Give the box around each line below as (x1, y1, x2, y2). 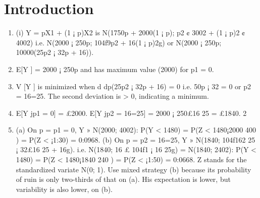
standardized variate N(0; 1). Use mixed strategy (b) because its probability (16, 164, 251, 174)
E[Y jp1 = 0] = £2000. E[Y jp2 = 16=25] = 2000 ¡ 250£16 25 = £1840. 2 (16, 107, 247, 118)
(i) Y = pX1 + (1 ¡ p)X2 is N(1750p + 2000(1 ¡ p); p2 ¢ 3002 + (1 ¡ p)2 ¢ (16, 27, 245, 38)
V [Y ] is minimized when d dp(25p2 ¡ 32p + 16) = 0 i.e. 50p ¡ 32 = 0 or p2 (16, 81, 251, 91)
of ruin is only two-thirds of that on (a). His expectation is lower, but (16, 174, 231, 184)
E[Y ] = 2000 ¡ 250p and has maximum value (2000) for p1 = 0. (16, 63, 214, 74)
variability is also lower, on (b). (16, 183, 113, 194)
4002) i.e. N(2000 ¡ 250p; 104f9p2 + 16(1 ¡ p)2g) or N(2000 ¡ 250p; (16, 37, 222, 47)
